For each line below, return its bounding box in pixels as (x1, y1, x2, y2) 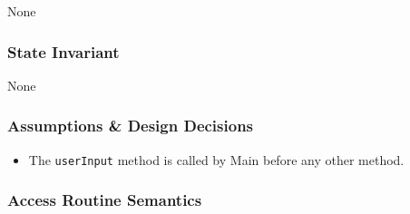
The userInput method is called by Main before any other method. (28, 150, 405, 169)
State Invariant (7, 40, 120, 63)
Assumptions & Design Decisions (7, 114, 254, 137)
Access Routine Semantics (7, 189, 202, 211)
